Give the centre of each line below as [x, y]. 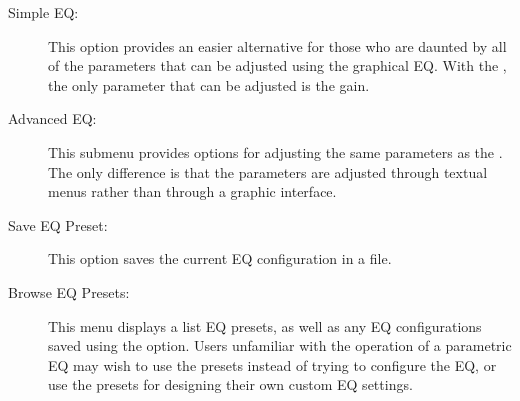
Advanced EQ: [52, 118]
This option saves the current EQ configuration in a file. [220, 258]
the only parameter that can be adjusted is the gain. [209, 84]
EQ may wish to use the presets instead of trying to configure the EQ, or [272, 364]
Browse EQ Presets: [69, 291]
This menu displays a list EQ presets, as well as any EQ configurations [265, 325]
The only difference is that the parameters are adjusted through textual [268, 171]
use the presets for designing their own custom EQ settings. [230, 384]
